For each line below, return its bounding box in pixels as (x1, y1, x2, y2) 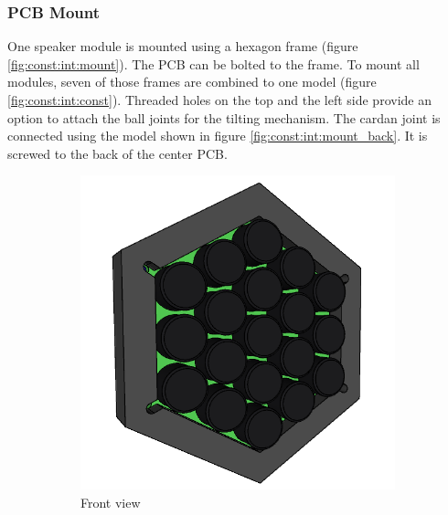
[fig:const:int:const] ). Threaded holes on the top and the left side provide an (7, 90, 432, 109)
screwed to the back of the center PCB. (7, 143, 228, 163)
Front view (80, 492, 141, 511)
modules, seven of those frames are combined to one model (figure (7, 72, 377, 91)
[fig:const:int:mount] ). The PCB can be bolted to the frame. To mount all (7, 54, 420, 73)
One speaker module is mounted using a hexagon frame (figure (7, 37, 358, 56)
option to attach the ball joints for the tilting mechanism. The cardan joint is (7, 108, 441, 127)
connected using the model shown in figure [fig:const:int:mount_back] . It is (7, 126, 428, 145)
